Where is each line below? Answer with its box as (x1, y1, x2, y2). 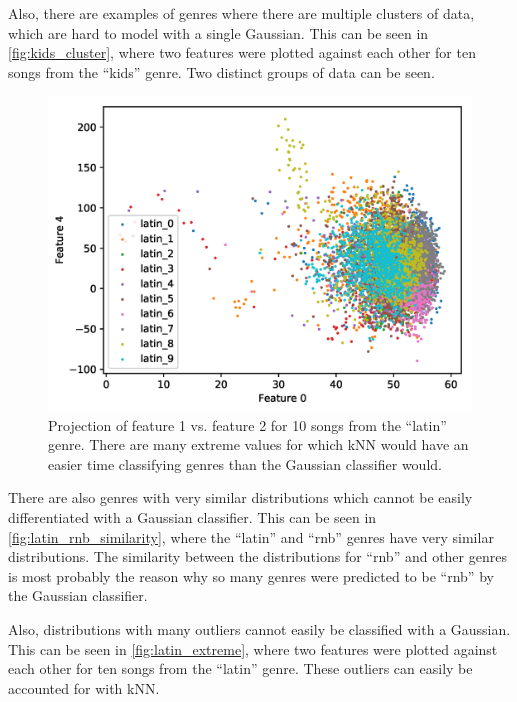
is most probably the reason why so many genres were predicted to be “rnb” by (8, 565, 494, 586)
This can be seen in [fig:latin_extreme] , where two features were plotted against (8, 638, 498, 659)
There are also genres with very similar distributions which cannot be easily (8, 487, 473, 508)
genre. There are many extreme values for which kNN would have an (48, 434, 469, 455)
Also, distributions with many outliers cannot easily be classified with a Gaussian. (8, 619, 511, 639)
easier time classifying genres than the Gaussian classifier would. (48, 453, 442, 474)
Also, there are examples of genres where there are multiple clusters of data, (8, 3, 475, 23)
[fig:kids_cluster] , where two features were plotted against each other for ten (8, 42, 476, 63)
